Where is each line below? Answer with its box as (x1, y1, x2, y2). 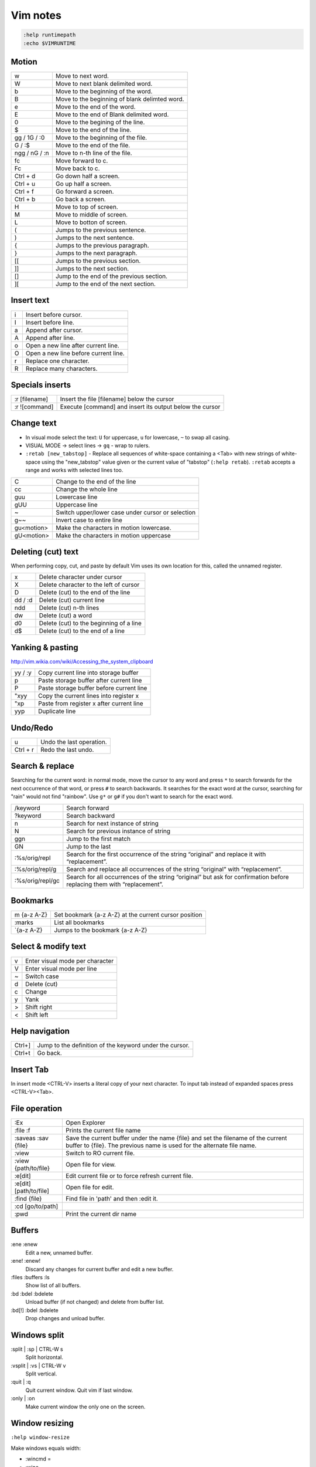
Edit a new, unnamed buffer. (25, 1249, 93, 1256)
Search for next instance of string (66, 819, 159, 827)
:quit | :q (11, 1378, 31, 1385)
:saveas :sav (14, 1134, 49, 1142)
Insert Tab (11, 1064, 49, 1074)
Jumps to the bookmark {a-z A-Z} (53, 926, 147, 934)
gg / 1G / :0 (14, 134, 45, 142)
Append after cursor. (25, 326, 83, 334)
